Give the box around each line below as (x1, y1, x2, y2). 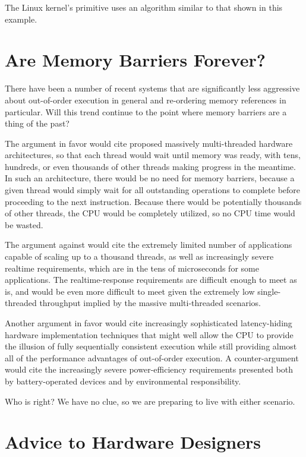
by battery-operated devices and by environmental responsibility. (5, 374, 241, 387)
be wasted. (5, 218, 43, 231)
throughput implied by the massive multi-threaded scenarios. (39, 297, 261, 309)
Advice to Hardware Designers (5, 430, 261, 454)
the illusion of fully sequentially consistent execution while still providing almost (5, 340, 297, 352)
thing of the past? (5, 117, 70, 130)
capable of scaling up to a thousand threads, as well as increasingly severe (5, 250, 274, 263)
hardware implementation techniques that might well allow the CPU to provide (5, 328, 294, 341)
